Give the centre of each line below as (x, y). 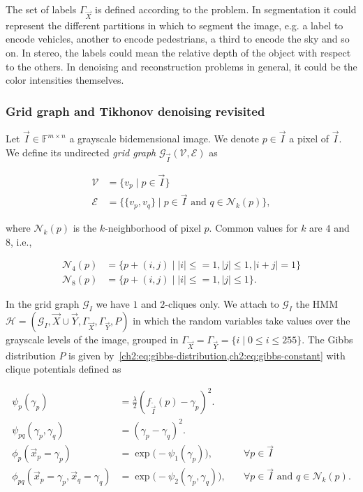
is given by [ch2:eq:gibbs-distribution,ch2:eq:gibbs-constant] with (207, 355)
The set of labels (41, 9)
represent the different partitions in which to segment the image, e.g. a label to (175, 25)
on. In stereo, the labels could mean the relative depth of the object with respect (178, 52)
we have (113, 304)
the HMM (317, 304)
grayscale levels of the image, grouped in (92, 339)
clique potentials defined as (64, 369)
